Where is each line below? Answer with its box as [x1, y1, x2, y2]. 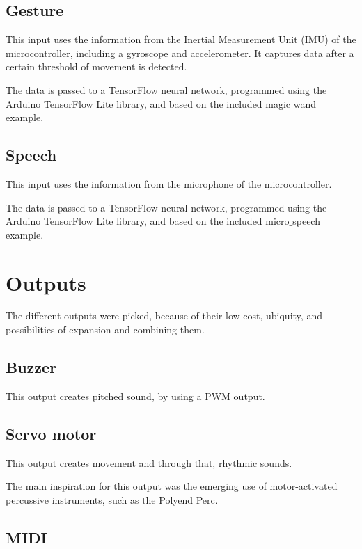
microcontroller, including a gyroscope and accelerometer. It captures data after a [6, 45, 354, 60]
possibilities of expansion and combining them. [6, 322, 205, 337]
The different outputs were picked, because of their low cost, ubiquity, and [6, 308, 322, 323]
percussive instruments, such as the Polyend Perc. [6, 492, 218, 507]
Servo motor [6, 422, 97, 444]
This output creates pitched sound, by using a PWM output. [6, 388, 265, 403]
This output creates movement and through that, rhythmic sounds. [6, 455, 292, 470]
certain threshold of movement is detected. [6, 59, 187, 74]
